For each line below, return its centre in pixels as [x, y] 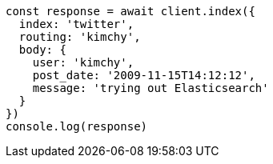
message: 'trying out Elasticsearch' [151, 88]
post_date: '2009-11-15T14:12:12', [144, 75]
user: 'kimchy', [83, 62]
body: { [42, 50]
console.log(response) [77, 126]
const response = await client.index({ [130, 11]
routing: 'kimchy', [80, 37]
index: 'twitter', [76, 24]
